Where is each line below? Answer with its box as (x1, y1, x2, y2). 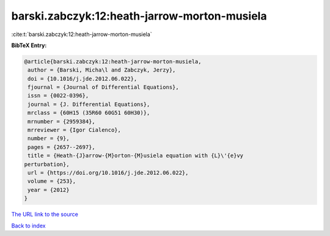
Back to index (11, 222, 46, 229)
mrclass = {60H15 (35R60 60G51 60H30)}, (28, 109, 150, 116)
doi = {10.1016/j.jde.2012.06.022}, (28, 75, 137, 82)
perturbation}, (24, 161, 70, 168)
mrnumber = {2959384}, (28, 118, 96, 125)
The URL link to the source (11, 211, 79, 218)
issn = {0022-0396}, (28, 92, 89, 99)
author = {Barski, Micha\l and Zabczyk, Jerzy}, (28, 67, 176, 73)
